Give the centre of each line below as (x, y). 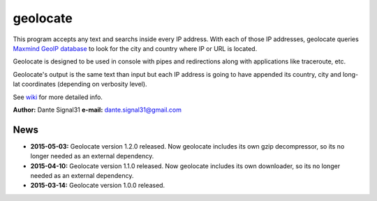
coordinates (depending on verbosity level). (84, 84)
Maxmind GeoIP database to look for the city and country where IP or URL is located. (135, 48)
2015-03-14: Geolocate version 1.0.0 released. (98, 186)
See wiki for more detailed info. (58, 97)
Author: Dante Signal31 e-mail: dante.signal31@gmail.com (97, 110)
